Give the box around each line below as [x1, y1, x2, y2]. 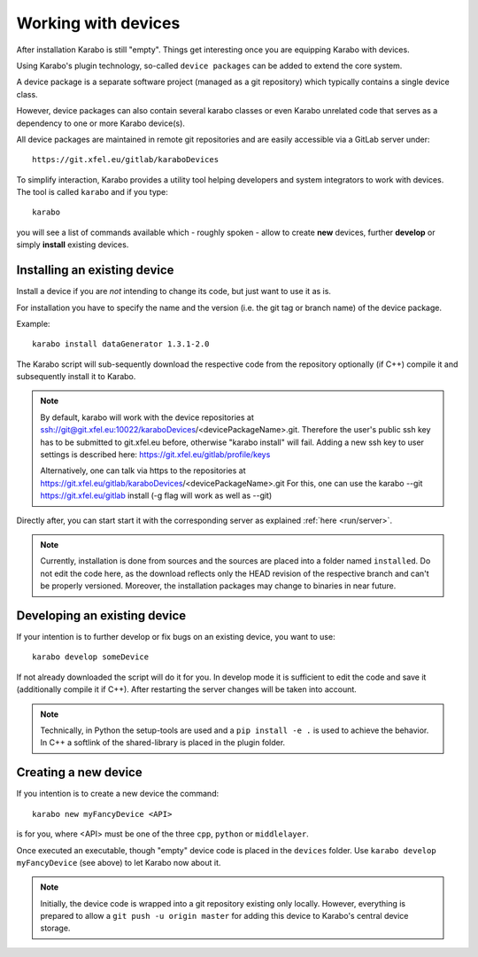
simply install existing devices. [16, 239, 129, 250]
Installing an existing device [16, 262, 174, 278]
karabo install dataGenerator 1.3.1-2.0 [32, 339, 210, 349]
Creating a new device [16, 765, 143, 780]
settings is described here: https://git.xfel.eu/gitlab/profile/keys [40, 449, 271, 460]
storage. [40, 922, 71, 934]
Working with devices [16, 13, 181, 33]
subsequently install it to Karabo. [16, 371, 136, 382]
